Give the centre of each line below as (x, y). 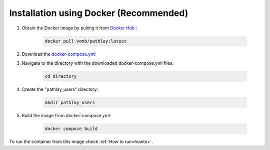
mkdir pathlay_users (70, 102)
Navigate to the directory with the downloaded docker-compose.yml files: (98, 63)
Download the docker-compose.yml (59, 54)
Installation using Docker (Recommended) (99, 13)
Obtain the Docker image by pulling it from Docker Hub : (79, 28)
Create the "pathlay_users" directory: (60, 89)
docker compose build (71, 129)
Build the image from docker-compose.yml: (66, 115)
